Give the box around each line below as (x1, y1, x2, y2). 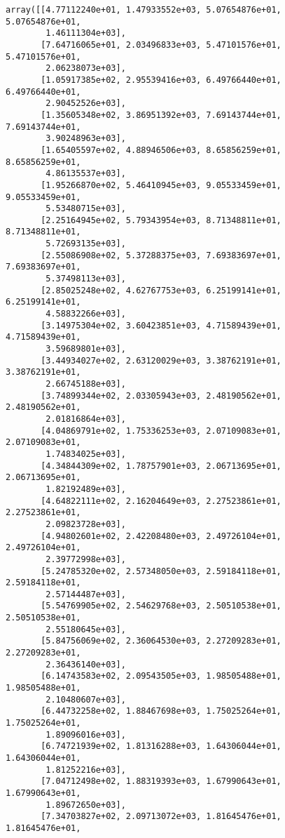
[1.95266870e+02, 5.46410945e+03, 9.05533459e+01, (41, 180, 281, 190)
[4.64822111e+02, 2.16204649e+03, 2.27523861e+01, (41, 496, 281, 506)
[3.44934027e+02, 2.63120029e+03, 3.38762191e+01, (41, 355, 281, 366)
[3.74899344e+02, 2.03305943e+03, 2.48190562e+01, (41, 390, 281, 401)
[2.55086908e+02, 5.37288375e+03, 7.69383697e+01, (41, 250, 281, 260)
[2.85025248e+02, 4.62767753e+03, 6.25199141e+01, (41, 285, 281, 295)
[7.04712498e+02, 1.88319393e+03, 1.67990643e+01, (41, 776, 281, 787)
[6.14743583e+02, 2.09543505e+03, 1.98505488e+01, (41, 671, 281, 681)
